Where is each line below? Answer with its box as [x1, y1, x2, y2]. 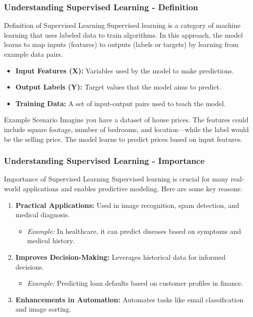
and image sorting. [15, 304, 71, 314]
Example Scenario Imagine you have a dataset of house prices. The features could [4, 114, 249, 125]
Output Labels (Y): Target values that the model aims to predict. [15, 82, 221, 92]
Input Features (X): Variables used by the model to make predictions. [15, 65, 234, 75]
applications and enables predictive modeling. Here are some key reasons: [23, 183, 242, 193]
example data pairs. [4, 49, 63, 59]
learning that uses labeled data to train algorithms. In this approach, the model [4, 29, 243, 40]
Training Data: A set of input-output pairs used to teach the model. [15, 98, 226, 108]
